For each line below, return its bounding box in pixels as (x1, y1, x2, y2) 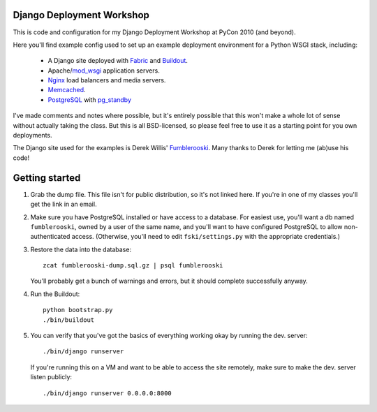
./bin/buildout (43, 316, 95, 324)
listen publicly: (30, 373, 73, 381)
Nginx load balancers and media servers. (47, 76, 166, 84)
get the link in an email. (30, 200, 97, 209)
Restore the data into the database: (30, 245, 132, 253)
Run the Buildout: (30, 290, 80, 298)
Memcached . (47, 86, 87, 94)
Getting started (13, 172, 81, 184)
